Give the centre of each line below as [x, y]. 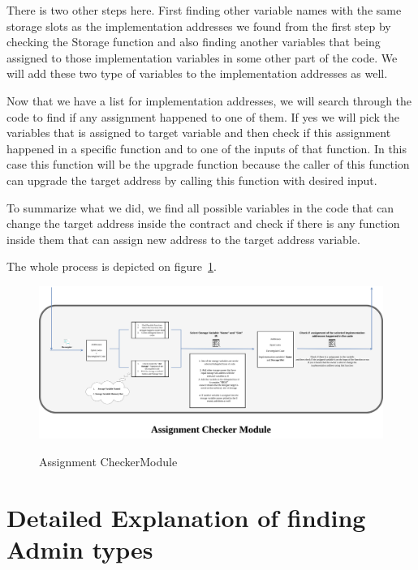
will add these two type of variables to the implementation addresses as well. [197, 73]
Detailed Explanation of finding [186, 517]
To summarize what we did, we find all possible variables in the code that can [200, 207]
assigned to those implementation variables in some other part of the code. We [202, 57]
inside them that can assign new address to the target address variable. [183, 239]
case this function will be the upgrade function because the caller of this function [208, 164]
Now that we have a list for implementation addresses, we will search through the [209, 100]
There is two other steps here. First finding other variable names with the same [204, 10]
